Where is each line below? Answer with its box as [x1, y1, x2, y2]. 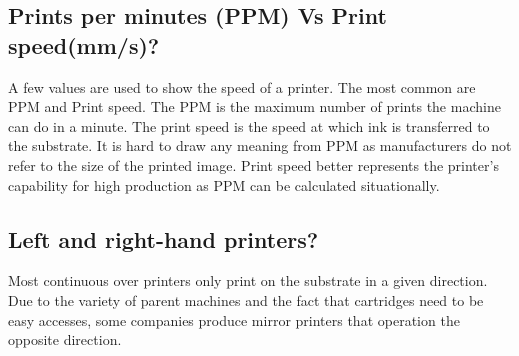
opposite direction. [8, 329, 122, 350]
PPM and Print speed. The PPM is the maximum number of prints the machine [8, 96, 501, 117]
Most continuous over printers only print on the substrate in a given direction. [8, 270, 488, 291]
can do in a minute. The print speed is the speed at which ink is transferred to [8, 115, 490, 136]
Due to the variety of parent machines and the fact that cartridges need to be [8, 289, 484, 310]
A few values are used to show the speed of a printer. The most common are [8, 76, 476, 97]
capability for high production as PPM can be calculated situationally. [8, 174, 440, 195]
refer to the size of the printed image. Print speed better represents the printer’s [8, 154, 499, 175]
